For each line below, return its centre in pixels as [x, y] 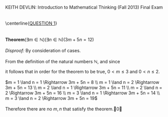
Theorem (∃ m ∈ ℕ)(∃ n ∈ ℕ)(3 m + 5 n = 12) [50, 39]
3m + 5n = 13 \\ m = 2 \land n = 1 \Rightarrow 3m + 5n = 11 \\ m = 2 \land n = [84, 88]
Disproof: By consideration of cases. [43, 50]
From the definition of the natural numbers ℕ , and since [63, 62]
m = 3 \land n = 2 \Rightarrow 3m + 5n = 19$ [51, 98]
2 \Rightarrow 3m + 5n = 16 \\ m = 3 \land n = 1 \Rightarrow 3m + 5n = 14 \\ [82, 93]
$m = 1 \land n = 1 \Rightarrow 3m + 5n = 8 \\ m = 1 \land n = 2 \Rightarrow [82, 82]
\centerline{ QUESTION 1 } [31, 23]
